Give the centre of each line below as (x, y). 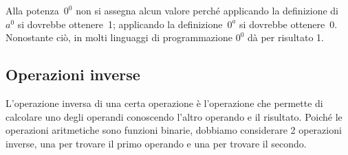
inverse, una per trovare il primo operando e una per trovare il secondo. (156, 143)
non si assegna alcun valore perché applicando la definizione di (207, 10)
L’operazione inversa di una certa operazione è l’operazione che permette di (164, 103)
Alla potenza (32, 10)
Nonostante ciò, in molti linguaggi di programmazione (119, 37)
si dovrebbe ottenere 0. (289, 24)
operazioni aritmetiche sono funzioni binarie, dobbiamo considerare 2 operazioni (174, 130)
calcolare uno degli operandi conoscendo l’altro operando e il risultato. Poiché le (174, 116)
